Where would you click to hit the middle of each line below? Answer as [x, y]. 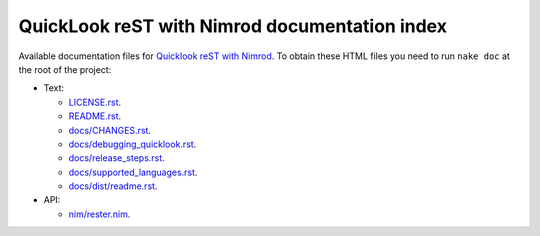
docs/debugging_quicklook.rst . [132, 144]
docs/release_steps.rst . [116, 158]
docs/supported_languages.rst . [133, 172]
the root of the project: [65, 69]
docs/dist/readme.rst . [113, 186]
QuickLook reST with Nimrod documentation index [232, 26]
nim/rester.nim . [99, 214]
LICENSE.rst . [95, 102]
